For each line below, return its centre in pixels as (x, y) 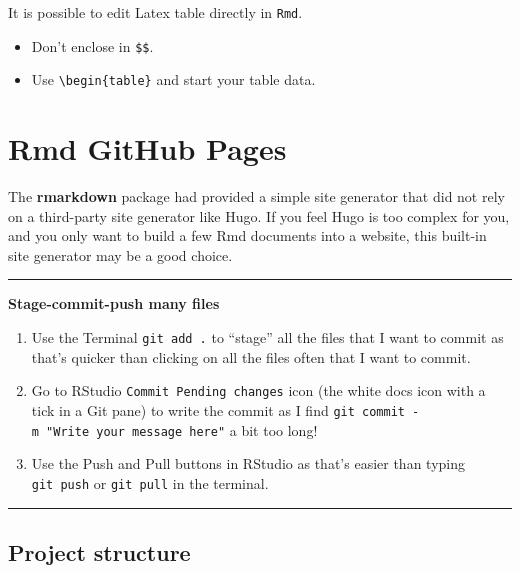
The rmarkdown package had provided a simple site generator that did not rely (256, 196)
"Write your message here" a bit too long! (182, 429)
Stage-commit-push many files (114, 303)
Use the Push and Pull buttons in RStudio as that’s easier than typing (248, 463)
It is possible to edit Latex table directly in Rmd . (155, 12)
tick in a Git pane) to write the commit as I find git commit (218, 409)
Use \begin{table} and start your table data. (173, 79)
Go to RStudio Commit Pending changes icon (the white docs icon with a (258, 390)
